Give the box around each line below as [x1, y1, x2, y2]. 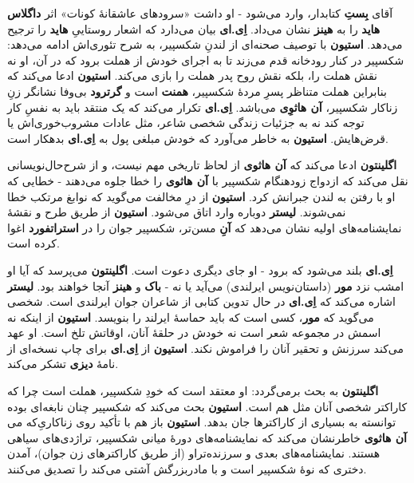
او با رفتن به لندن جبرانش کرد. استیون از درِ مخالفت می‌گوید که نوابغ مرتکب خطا [7, 188, 396, 204]
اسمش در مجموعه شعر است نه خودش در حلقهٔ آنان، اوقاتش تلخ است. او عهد [7, 324, 381, 341]
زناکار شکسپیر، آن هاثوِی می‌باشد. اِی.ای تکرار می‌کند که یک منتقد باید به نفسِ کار [7, 98, 398, 115]
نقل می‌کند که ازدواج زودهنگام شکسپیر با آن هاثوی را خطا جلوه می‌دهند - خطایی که [7, 172, 408, 188]
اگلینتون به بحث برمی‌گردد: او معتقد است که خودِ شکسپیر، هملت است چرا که [7, 382, 379, 399]
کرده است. [7, 235, 60, 251]
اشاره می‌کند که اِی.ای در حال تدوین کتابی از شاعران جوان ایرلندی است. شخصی [7, 293, 396, 310]
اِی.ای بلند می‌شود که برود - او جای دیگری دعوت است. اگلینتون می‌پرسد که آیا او [7, 261, 393, 278]
